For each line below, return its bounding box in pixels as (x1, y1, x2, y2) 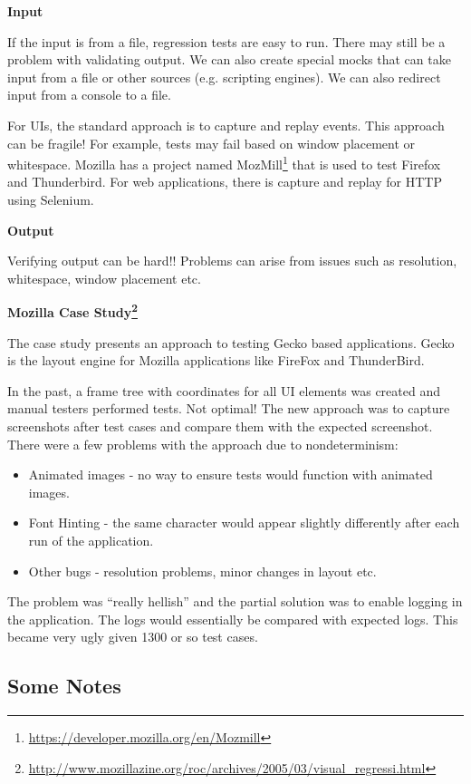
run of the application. (28, 530, 154, 549)
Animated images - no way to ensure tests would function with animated (28, 465, 433, 484)
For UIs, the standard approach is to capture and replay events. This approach (7, 115, 445, 134)
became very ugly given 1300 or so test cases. (7, 627, 258, 646)
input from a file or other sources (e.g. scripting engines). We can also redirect (7, 67, 441, 86)
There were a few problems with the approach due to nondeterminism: (7, 434, 399, 453)
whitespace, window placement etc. (7, 268, 201, 287)
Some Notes (7, 672, 121, 700)
